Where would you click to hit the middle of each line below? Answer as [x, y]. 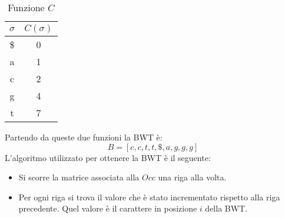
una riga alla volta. [192, 177]
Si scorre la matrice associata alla [79, 177]
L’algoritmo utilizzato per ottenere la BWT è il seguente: [108, 157]
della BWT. [226, 208]
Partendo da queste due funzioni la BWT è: [84, 137]
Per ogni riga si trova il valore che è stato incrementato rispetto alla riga [149, 197]
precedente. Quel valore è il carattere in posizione [108, 208]
